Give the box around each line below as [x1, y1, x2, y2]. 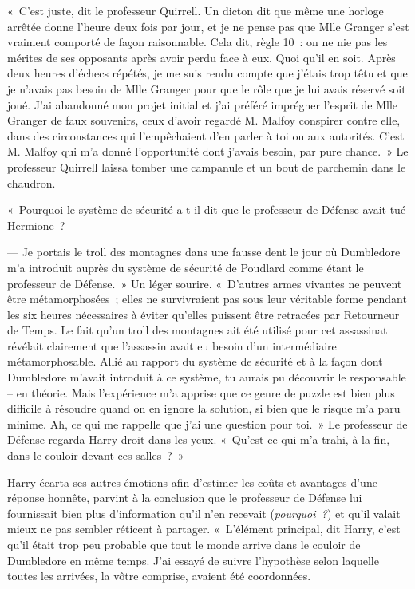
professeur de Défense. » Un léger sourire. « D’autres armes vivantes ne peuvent [7, 275, 402, 291]
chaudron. [7, 174, 56, 191]
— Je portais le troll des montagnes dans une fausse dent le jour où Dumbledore [7, 243, 401, 260]
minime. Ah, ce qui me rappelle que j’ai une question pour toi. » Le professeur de [7, 415, 408, 432]
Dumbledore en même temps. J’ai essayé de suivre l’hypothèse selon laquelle [7, 551, 379, 568]
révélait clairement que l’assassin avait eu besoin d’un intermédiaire [7, 337, 337, 354]
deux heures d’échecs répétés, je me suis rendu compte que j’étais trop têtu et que [7, 65, 408, 81]
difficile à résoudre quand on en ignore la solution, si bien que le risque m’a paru [7, 400, 401, 417]
